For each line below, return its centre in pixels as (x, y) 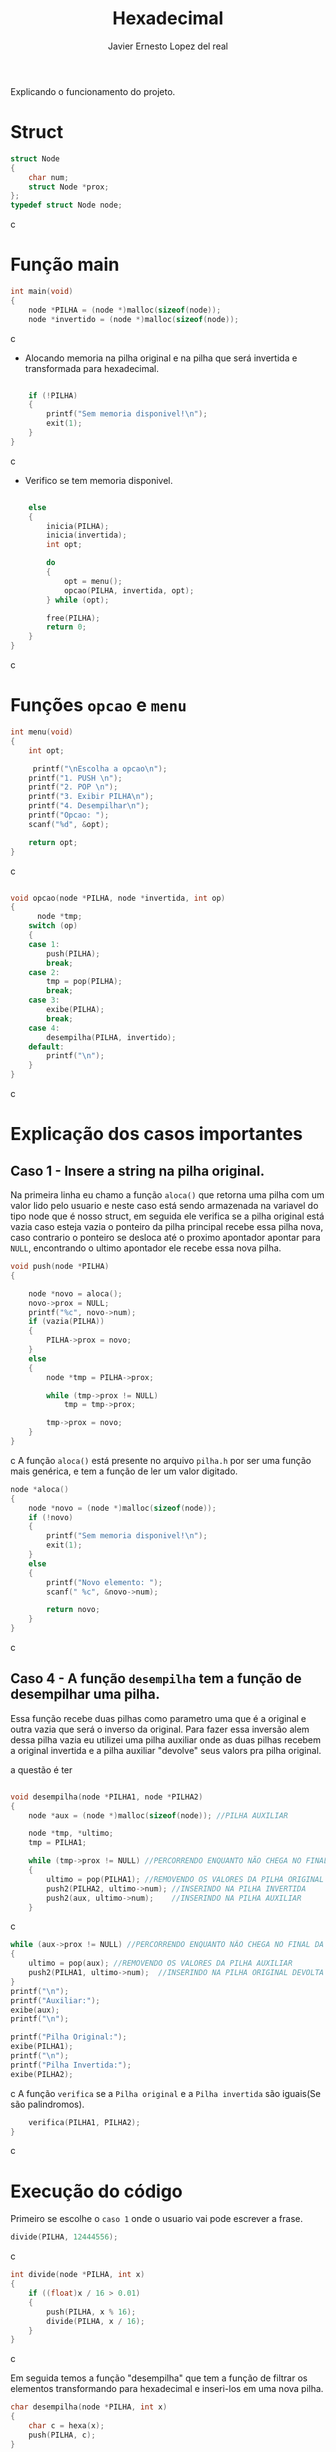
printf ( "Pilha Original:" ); (69, 2037)
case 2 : (44, 972)
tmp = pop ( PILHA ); (84, 982)
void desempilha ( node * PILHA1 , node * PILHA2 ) (106, 1797)
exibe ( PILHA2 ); (42, 2074)
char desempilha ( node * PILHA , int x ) (89, 2407)
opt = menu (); (93, 581)
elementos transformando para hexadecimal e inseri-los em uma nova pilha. (167, 2389)
